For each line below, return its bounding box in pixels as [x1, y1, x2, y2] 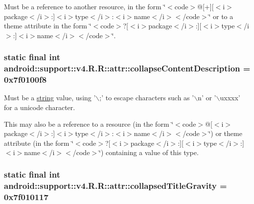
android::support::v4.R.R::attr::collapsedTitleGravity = [4, 179, 227, 191]
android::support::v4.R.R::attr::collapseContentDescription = [4, 62, 251, 74]
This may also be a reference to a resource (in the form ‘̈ [4, 118, 174, 129]
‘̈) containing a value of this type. [99, 147, 199, 158]
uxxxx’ [220, 92, 240, 103]
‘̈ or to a [208, 11, 233, 21]
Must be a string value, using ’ [4, 92, 96, 103]
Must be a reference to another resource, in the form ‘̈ [4, 1, 166, 11]
